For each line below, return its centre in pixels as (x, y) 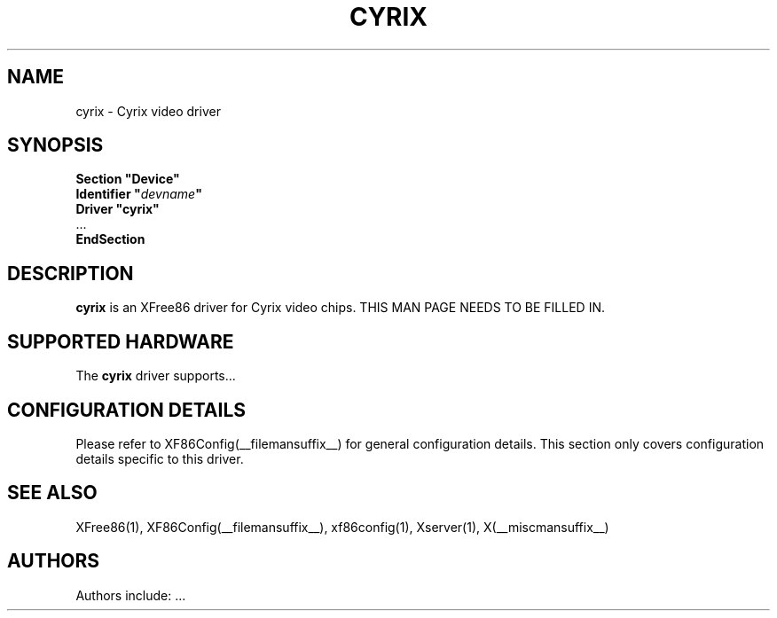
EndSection (110, 239)
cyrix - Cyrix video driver (148, 111)
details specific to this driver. (160, 458)
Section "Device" (128, 179)
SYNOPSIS (55, 145)
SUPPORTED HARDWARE (121, 341)
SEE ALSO (52, 493)
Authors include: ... (131, 595)
